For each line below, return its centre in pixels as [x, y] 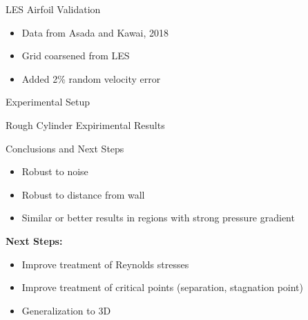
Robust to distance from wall [83, 194]
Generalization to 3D [66, 310]
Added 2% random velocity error [91, 78]
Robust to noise [55, 171]
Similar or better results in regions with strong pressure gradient [158, 218]
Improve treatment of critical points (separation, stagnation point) [162, 287]
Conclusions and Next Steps [65, 148]
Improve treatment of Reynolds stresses [105, 264]
